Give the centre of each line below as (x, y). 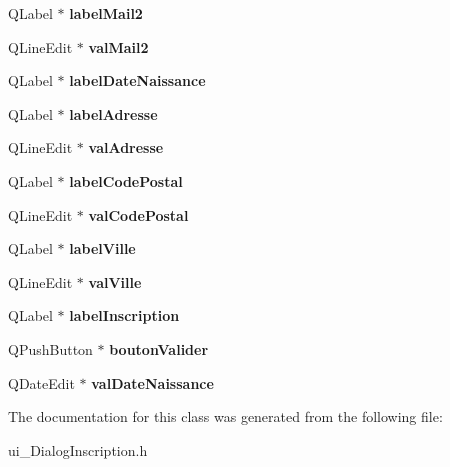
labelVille (102, 248)
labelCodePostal (126, 180)
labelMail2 (106, 13)
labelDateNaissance (137, 80)
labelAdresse (113, 113)
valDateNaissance (152, 382)
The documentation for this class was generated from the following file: (225, 416)
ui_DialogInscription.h (78, 449)
